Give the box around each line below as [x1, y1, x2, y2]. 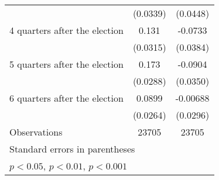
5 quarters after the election [9, 57, 124, 71]
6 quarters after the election [9, 91, 124, 105]
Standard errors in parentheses [9, 142, 135, 155]
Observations [9, 125, 63, 139]
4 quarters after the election [9, 23, 124, 37]
